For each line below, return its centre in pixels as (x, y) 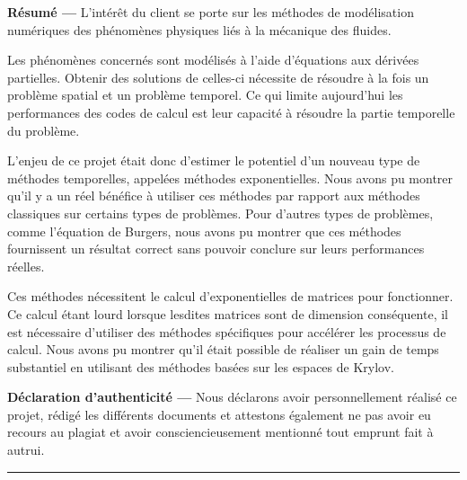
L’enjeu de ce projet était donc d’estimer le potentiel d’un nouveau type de (214, 160)
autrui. (26, 450)
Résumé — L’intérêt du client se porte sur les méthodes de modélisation (211, 12)
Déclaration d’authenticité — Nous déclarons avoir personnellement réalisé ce (232, 397)
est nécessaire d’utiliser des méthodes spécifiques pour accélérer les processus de (227, 331)
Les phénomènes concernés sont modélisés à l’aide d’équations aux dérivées (213, 60)
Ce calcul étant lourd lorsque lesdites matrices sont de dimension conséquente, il (228, 313)
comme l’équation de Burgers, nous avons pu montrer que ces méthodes (204, 231)
